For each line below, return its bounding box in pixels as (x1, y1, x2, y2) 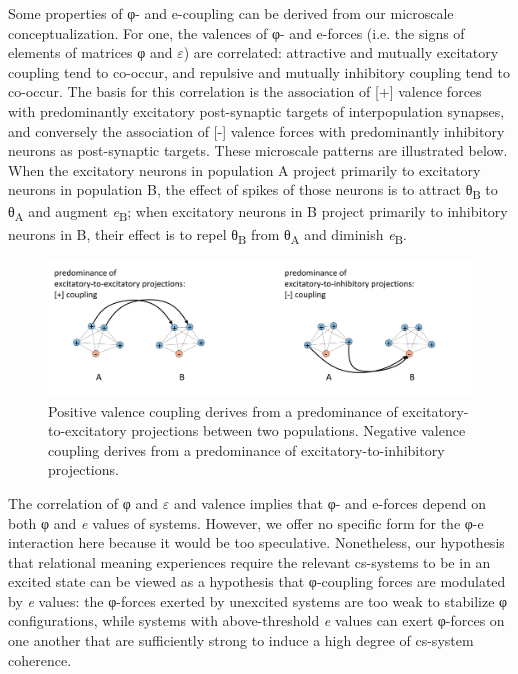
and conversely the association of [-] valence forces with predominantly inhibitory (8, 120, 505, 141)
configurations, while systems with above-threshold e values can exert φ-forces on (8, 610, 505, 631)
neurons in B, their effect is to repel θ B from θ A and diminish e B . (8, 223, 407, 247)
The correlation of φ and (8, 492, 159, 513)
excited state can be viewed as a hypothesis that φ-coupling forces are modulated (8, 571, 506, 592)
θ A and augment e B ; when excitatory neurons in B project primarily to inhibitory (8, 201, 508, 225)
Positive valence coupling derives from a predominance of (48, 400, 398, 421)
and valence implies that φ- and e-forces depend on (173, 492, 486, 513)
